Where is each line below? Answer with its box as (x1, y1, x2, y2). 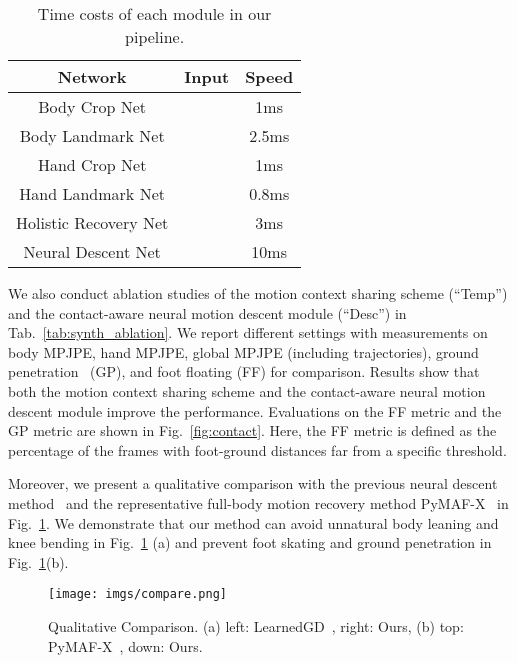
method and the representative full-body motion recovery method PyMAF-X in (8, 492, 509, 513)
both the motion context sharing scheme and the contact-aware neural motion (8, 380, 486, 401)
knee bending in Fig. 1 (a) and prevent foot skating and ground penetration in (8, 532, 492, 553)
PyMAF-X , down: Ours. (48, 635, 203, 656)
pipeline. (125, 25, 185, 48)
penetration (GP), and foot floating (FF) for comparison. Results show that (8, 361, 480, 382)
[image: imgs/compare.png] (48, 587, 227, 602)
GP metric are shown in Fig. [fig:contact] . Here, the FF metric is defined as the (8, 420, 497, 441)
